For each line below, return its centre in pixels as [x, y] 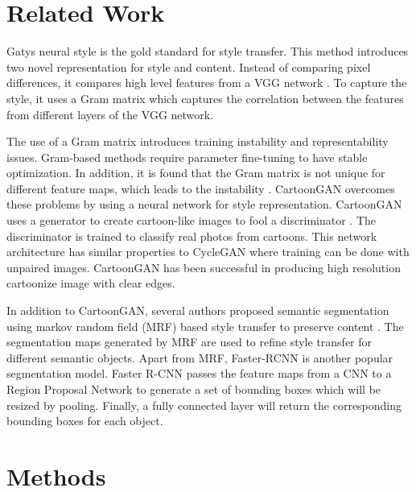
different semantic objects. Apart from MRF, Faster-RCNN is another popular [200, 357]
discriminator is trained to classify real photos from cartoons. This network [192, 236]
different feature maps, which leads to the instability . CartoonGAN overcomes [201, 188]
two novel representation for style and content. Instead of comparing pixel [189, 66]
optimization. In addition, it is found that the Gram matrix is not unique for [196, 173]
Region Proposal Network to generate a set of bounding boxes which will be [194, 389]
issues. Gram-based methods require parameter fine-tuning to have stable [187, 157]
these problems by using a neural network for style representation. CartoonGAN [204, 204]
